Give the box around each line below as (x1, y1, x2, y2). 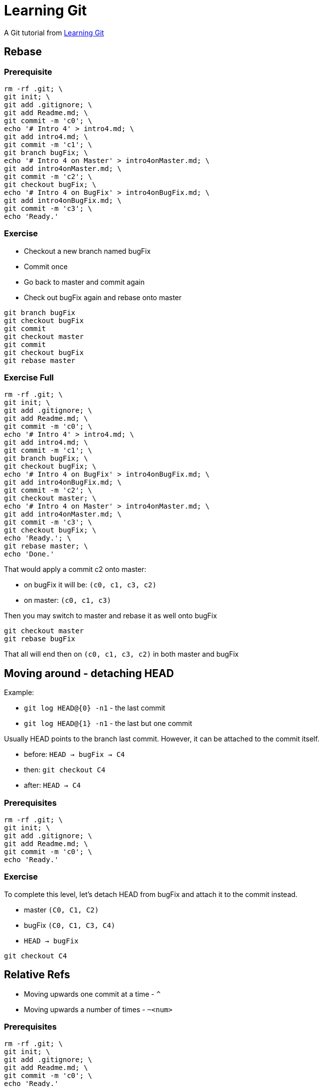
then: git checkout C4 (24, 765, 106, 774)
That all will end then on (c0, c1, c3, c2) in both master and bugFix (4, 650, 239, 659)
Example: (4, 688, 34, 697)
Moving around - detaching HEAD (4, 667, 174, 680)
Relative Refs (4, 968, 70, 981)
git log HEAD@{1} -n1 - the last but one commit (24, 719, 193, 728)
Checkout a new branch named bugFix (24, 246, 151, 255)
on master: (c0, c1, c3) (24, 596, 111, 605)
